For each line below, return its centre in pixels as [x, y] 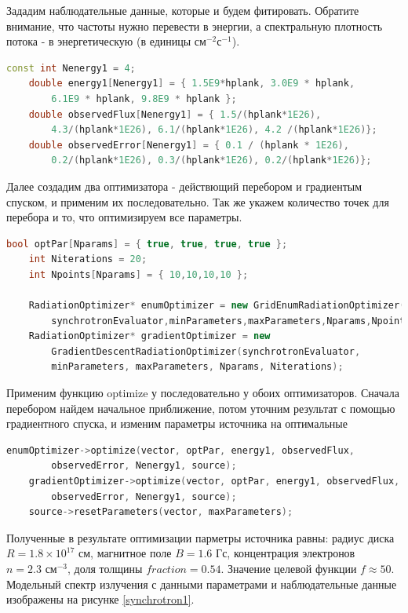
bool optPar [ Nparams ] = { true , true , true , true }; [147, 244]
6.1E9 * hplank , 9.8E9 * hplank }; [144, 99]
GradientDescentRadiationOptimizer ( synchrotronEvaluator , [206, 351]
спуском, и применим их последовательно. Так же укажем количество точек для [198, 201]
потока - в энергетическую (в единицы [99, 41]
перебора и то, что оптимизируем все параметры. [124, 217]
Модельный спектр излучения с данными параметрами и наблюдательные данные [202, 584]
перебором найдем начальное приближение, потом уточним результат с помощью [201, 408]
